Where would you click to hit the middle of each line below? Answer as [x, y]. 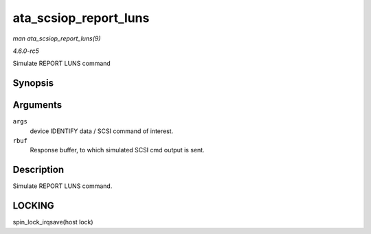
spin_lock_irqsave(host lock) [53, 222]
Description [38, 170]
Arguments [37, 105]
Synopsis [33, 83]
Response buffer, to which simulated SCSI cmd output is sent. [117, 150]
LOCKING [33, 206]
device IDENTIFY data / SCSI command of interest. [102, 131]
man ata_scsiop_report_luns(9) [57, 38]
